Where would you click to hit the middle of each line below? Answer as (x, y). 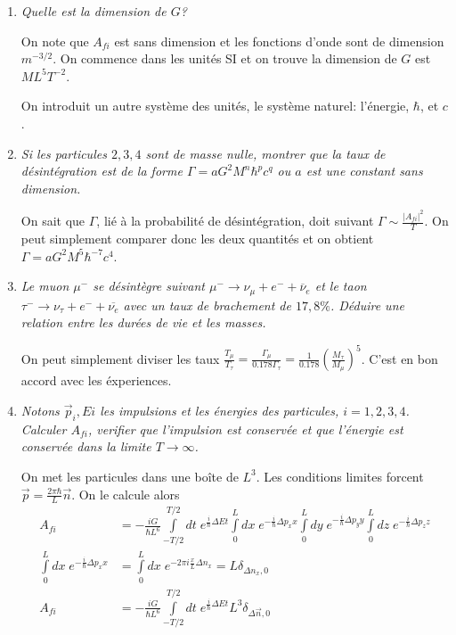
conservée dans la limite (86, 446)
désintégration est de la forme (102, 171)
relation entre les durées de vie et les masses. (143, 322)
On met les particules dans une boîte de (130, 476)
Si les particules (64, 153)
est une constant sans (364, 171)
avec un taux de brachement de (207, 305)
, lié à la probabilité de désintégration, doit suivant (235, 221)
